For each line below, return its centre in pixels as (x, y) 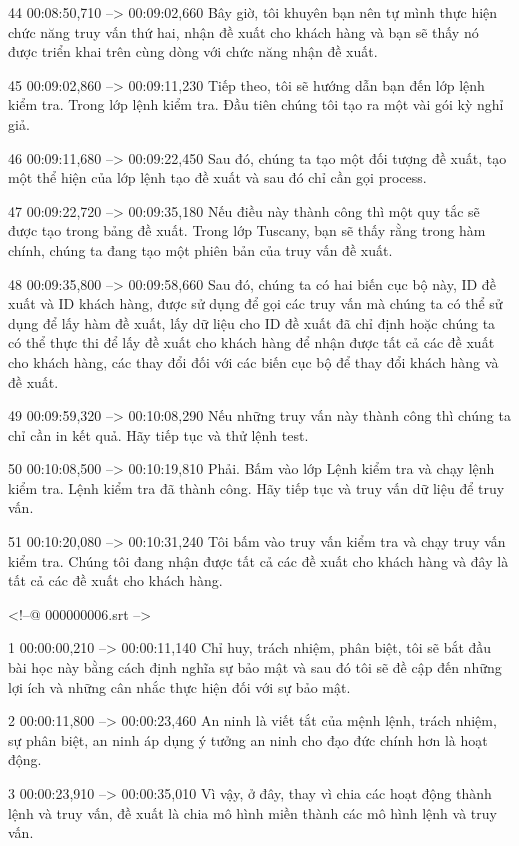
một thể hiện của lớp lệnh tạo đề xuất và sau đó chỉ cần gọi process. (217, 177)
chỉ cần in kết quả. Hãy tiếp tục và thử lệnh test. (158, 434)
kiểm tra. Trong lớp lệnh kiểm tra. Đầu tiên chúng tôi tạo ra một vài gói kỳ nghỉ (256, 104)
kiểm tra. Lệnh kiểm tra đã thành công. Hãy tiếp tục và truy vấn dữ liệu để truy (256, 487)
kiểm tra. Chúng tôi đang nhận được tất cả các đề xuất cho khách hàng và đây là (258, 560)
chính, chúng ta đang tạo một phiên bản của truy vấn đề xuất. (200, 249)
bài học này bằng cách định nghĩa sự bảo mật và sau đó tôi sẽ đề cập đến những (255, 667)
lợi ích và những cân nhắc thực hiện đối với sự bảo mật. (179, 686)
